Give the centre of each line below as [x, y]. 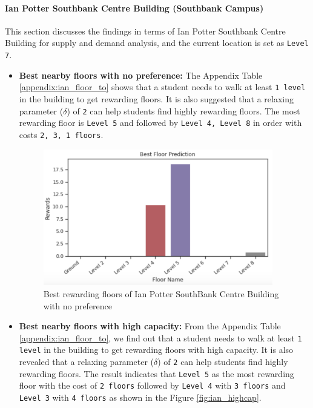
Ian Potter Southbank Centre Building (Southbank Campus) [134, 8]
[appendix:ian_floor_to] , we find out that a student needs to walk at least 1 [160, 337]
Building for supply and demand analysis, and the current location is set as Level [157, 43]
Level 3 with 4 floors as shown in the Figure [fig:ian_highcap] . [140, 397]
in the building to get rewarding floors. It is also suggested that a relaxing [156, 98]
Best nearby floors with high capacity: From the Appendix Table [150, 326]
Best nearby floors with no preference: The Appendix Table [141, 75]
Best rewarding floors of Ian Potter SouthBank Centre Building [161, 293]
